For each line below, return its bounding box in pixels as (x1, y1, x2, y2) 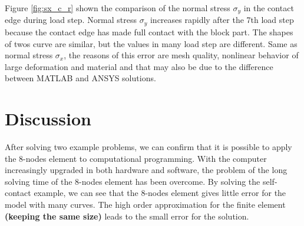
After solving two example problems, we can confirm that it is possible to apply (5, 141, 292, 152)
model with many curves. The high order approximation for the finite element (5, 198, 286, 210)
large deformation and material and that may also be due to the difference (5, 60, 273, 72)
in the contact (243, 2, 294, 14)
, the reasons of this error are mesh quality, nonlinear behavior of (64, 49, 299, 61)
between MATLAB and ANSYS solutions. (5, 72, 156, 84)
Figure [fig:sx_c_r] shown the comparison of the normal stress (5, 2, 230, 14)
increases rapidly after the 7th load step (150, 14, 294, 26)
